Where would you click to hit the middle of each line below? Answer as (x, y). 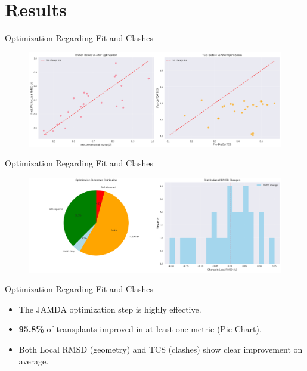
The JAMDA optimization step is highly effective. (110, 309)
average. (34, 361)
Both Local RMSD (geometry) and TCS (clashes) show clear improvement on (161, 349)
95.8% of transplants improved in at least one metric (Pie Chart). (140, 329)
